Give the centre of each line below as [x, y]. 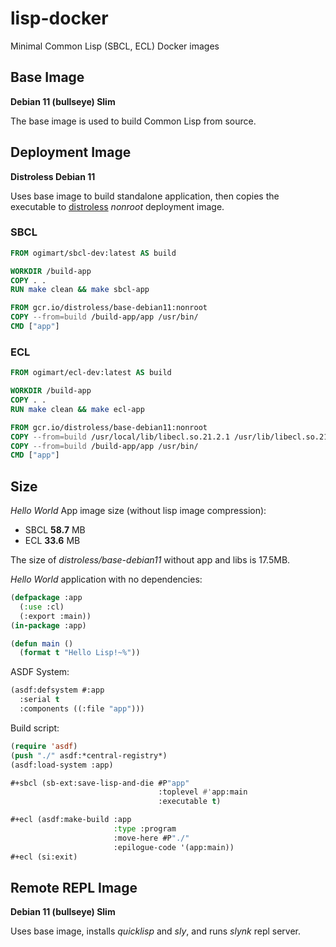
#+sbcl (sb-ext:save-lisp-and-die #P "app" [100, 783]
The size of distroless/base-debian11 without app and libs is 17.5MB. [150, 560]
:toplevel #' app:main [203, 792]
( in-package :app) [48, 625]
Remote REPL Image [74, 887]
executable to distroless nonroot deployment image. [117, 206]
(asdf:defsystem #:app [57, 690]
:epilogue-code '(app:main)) [174, 847]
